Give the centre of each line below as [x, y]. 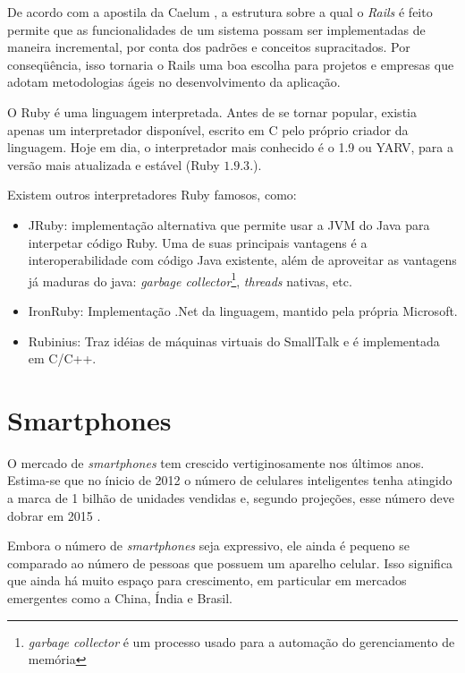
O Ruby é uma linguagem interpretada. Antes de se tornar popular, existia [212, 111]
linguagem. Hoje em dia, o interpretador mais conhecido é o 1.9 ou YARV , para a [230, 147]
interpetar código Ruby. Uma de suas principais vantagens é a [198, 242]
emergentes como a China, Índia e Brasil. [120, 598]
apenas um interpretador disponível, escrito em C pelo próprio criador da [208, 129]
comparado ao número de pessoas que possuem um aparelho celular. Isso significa [230, 562]
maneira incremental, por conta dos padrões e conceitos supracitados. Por [209, 47]
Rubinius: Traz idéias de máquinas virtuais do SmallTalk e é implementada [234, 341]
